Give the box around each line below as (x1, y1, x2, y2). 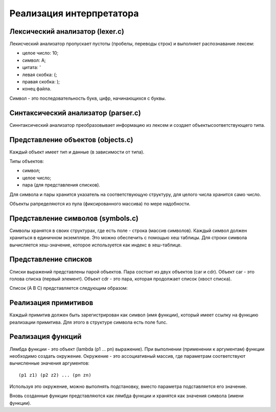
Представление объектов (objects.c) (9, 135, 133, 144)
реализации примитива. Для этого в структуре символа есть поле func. (9, 319, 168, 325)
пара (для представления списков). (22, 182, 101, 188)
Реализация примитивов (9, 299, 94, 307)
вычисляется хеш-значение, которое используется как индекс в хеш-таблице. (9, 242, 182, 248)
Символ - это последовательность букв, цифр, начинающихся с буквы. (9, 95, 166, 101)
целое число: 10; (22, 50, 59, 56)
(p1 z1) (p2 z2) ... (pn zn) (18, 372, 91, 378)
